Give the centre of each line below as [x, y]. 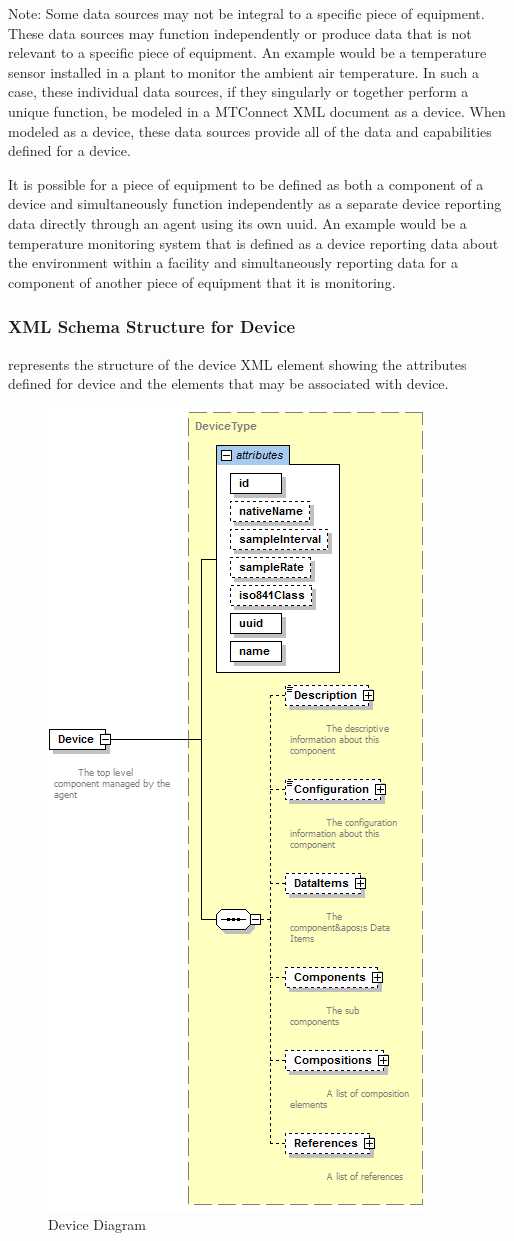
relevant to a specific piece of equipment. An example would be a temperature [247, 52]
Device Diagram [97, 1224]
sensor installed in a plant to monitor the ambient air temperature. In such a [244, 71]
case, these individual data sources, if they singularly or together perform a [238, 91]
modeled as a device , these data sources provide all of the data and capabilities [250, 130]
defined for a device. [69, 150]
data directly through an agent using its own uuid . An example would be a [237, 222]
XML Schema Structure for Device [152, 326]
